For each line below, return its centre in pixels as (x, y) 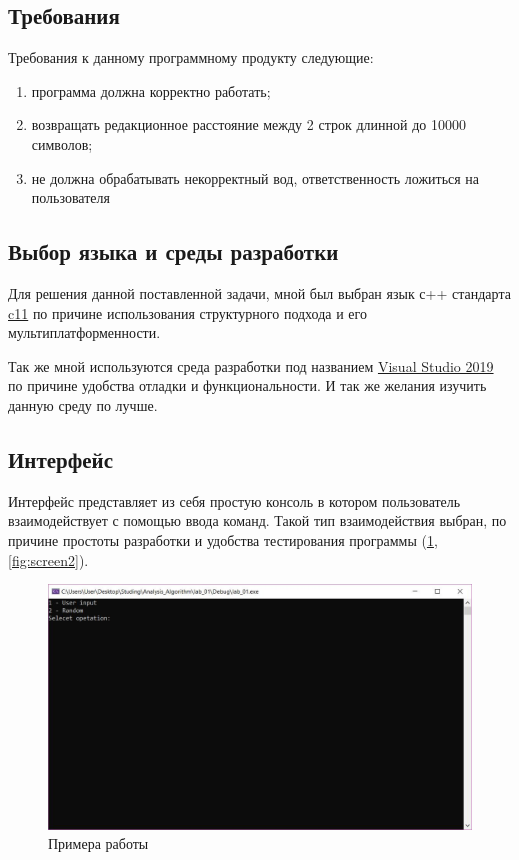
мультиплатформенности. (84, 332)
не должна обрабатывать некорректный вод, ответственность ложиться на (255, 177)
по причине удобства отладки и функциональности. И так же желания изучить (247, 385)
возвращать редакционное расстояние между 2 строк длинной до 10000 (248, 124)
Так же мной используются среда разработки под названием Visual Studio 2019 (251, 365)
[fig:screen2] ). (48, 559)
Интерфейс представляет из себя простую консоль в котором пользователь (234, 500)
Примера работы (98, 843)
